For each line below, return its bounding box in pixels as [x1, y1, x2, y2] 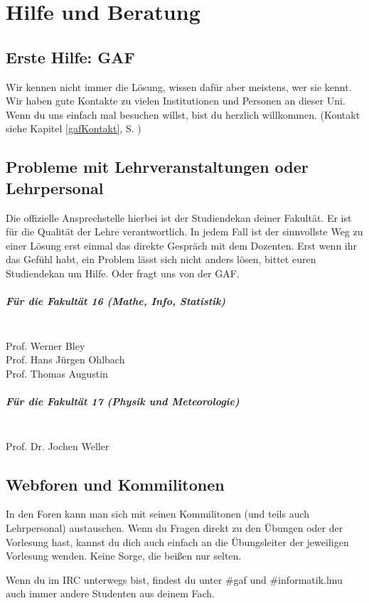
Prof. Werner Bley [6, 338, 85, 353]
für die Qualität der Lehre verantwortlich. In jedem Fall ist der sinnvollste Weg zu [6, 224, 363, 239]
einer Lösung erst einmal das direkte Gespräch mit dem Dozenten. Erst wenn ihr [6, 238, 357, 252]
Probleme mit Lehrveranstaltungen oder [6, 156, 309, 178]
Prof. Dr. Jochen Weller [6, 438, 109, 453]
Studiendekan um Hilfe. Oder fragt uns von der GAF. [6, 265, 240, 280]
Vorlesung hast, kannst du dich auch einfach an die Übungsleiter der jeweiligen [6, 534, 349, 549]
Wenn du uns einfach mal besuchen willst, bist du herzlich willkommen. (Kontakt [6, 107, 360, 122]
